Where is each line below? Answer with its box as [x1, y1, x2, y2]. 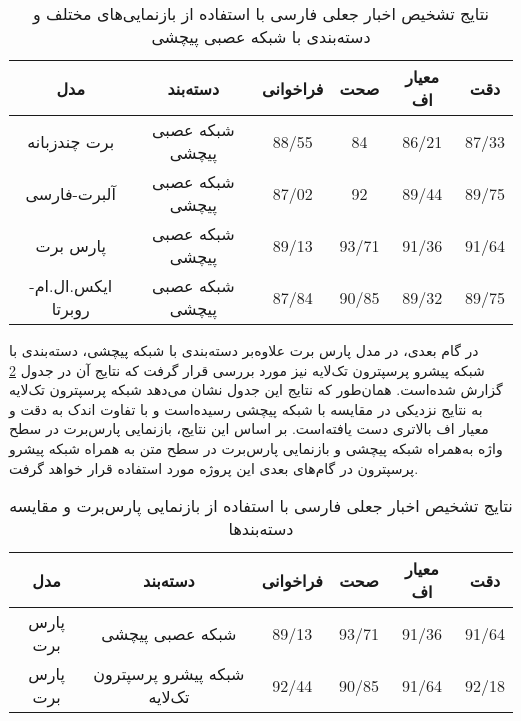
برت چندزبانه [27, 129, 115, 153]
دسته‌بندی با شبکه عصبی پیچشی [151, 25, 371, 48]
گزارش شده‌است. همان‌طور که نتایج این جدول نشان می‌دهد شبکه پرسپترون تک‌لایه [9, 379, 503, 400]
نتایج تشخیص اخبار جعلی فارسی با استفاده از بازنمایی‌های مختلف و [33, 2, 489, 25]
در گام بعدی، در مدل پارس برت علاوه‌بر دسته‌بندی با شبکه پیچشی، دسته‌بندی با [9, 340, 479, 360]
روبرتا [51, 297, 90, 320]
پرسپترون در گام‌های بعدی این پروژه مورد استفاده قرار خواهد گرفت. [9, 457, 419, 478]
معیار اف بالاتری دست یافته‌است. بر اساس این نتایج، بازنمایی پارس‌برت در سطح [9, 418, 489, 439]
